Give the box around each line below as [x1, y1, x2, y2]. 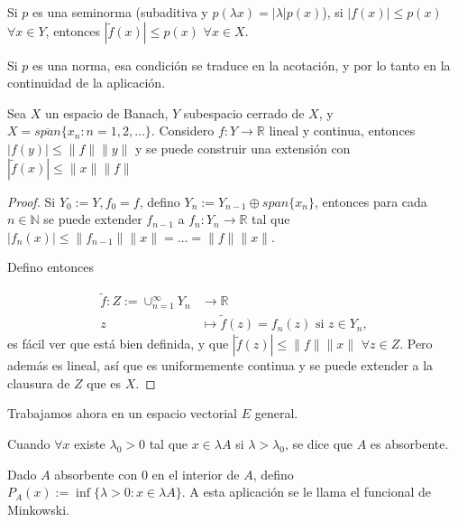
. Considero [151, 121, 215, 140]
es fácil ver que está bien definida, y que [7, 334, 229, 353]
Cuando [7, 433, 50, 452]
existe [74, 433, 105, 452]
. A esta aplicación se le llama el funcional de [181, 482, 431, 501]
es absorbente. [370, 433, 449, 452]
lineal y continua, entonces [269, 121, 416, 140]
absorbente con [54, 464, 138, 483]
